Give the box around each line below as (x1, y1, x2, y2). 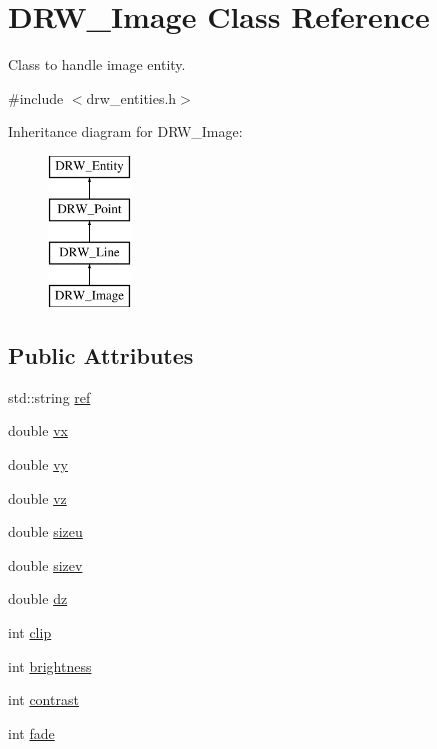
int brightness (8, 655, 92, 676)
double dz (8, 588, 68, 609)
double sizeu (8, 521, 83, 542)
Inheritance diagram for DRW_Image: (8, 121, 243, 142)
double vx (8, 420, 68, 441)
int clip (8, 622, 52, 643)
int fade (8, 722, 55, 743)
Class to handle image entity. (8, 54, 186, 75)
